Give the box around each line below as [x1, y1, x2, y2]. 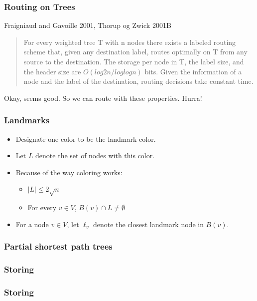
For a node [15, 219, 49, 229]
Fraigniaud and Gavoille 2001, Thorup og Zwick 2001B [4, 20, 171, 30]
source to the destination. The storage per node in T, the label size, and [23, 56, 244, 66]
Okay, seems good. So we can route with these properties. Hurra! [4, 92, 202, 103]
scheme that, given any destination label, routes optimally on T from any [23, 46, 248, 57]
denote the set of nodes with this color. [35, 150, 155, 161]
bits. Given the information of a [144, 66, 242, 76]
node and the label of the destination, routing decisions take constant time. [23, 76, 254, 86]
